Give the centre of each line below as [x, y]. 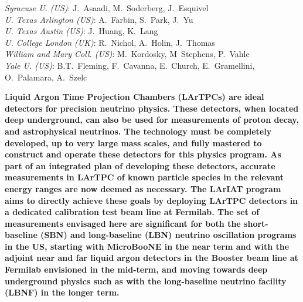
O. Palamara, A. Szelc [46, 77]
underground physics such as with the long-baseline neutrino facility [146, 281]
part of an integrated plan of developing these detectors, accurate [140, 165]
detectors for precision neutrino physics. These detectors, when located [152, 108]
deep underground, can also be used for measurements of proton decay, [152, 120]
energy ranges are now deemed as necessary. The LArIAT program [143, 188]
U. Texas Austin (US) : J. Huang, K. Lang [81, 31]
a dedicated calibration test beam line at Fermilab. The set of [132, 212]
